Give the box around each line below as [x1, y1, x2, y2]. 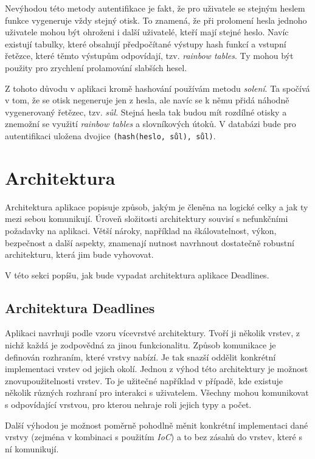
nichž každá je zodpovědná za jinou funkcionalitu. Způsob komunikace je [5, 339, 276, 351]
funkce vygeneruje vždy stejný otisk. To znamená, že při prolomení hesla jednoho [5, 13, 307, 26]
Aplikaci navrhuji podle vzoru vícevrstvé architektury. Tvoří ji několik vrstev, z [5, 326, 300, 339]
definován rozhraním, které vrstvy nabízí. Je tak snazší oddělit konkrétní [5, 350, 276, 363]
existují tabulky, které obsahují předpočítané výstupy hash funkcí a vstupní [5, 37, 286, 50]
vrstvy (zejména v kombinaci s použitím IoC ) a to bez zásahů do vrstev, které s [5, 430, 302, 443]
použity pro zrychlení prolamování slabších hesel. [5, 61, 187, 74]
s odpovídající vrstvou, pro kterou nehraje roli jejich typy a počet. [5, 398, 252, 411]
